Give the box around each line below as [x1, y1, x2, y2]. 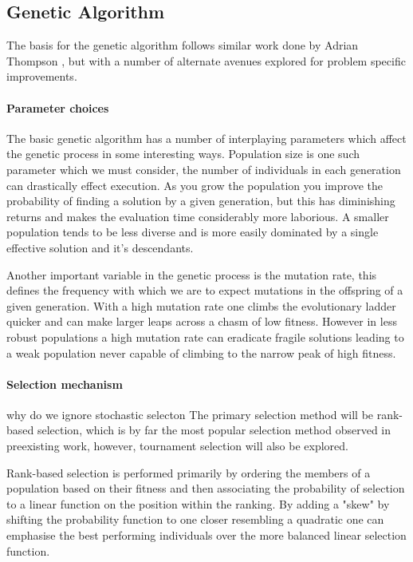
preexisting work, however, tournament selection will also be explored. [6, 437, 348, 454]
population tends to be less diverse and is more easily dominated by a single [6, 224, 379, 240]
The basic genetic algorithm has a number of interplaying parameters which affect [6, 129, 407, 146]
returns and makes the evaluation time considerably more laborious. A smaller [6, 208, 389, 224]
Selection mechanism [6, 375, 123, 392]
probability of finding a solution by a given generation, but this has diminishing [6, 192, 395, 209]
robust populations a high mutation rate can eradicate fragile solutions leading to [6, 328, 404, 345]
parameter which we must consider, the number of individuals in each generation [6, 160, 401, 177]
